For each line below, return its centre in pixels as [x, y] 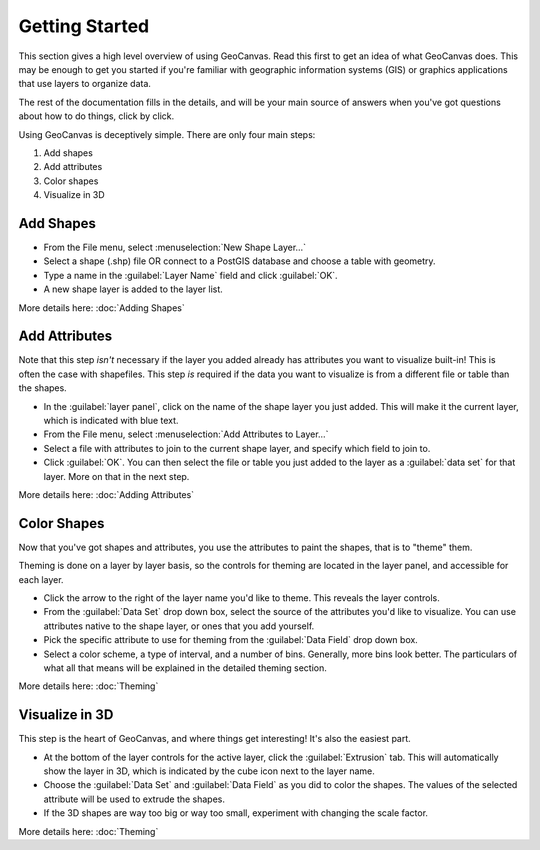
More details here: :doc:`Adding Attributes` [106, 494]
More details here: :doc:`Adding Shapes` [101, 307]
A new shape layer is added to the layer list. [133, 289]
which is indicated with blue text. [111, 420]
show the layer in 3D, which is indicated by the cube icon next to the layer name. [209, 771]
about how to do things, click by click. [96, 116]
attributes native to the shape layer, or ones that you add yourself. [179, 626]
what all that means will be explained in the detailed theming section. [185, 667]
